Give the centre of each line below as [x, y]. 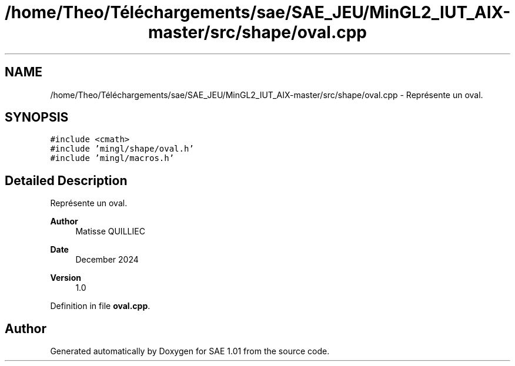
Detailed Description [66, 180]
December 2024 [107, 260]
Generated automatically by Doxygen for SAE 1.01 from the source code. [190, 351]
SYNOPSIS [37, 117]
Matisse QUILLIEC [110, 231]
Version [66, 278]
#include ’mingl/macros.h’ [112, 158]
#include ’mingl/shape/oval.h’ [122, 149]
